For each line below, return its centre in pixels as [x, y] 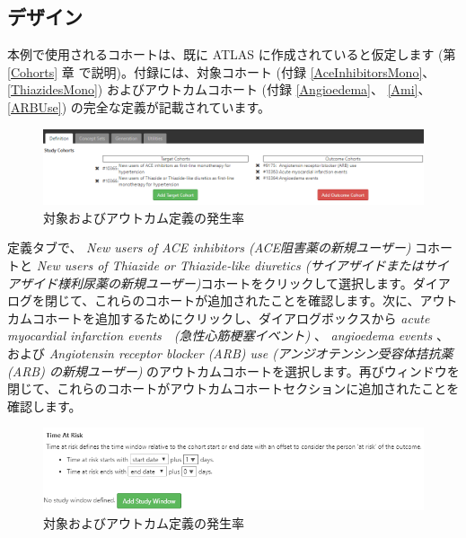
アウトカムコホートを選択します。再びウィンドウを [309, 370]
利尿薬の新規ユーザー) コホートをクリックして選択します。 [241, 282]
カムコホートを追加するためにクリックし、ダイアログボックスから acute [219, 318]
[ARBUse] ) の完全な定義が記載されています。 [139, 106]
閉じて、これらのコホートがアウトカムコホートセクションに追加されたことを [233, 388]
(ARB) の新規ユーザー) [75, 370]
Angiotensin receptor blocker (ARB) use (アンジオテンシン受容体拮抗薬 [251, 353]
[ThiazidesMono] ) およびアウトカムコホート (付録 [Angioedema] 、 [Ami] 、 [219, 89]
